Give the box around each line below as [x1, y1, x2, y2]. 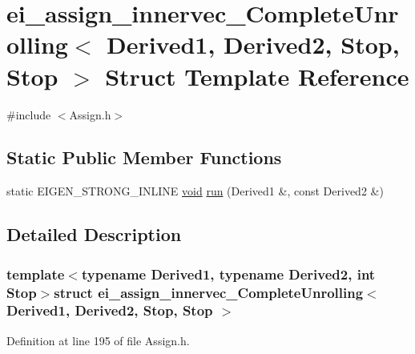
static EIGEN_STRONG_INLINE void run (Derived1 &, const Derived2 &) [6, 183, 384, 199]
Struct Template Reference [105, 59, 409, 92]
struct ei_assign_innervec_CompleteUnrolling [54, 282, 364, 302]
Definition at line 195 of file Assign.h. [6, 332, 190, 348]
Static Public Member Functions [6, 145, 282, 170]
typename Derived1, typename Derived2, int [81, 263, 376, 284]
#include [6, 106, 51, 123]
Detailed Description [6, 222, 182, 247]
